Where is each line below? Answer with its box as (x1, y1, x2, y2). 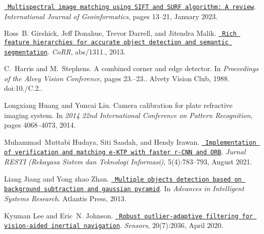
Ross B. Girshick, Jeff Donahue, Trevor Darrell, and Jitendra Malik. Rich (4, 28, 237, 38)
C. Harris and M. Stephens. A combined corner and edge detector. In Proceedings (4, 63, 258, 74)
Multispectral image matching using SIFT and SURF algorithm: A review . (8, 1, 256, 11)
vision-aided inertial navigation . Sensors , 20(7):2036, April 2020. (4, 220, 224, 230)
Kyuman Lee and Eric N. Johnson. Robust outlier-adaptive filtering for (4, 210, 253, 220)
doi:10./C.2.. (4, 83, 43, 93)
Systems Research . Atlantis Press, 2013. (4, 193, 126, 203)
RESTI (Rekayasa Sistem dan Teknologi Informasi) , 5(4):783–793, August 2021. (4, 156, 252, 167)
